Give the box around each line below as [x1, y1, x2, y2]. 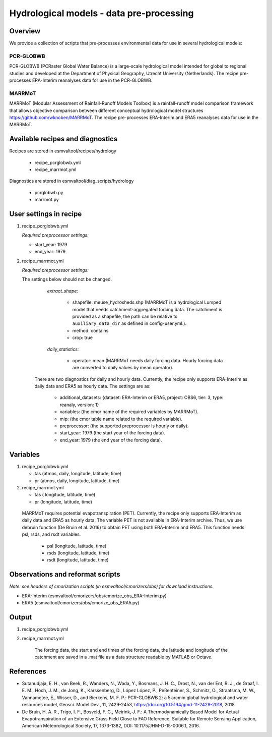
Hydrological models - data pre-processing [9, 8, 194, 19]
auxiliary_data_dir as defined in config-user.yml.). [72, 320, 186, 326]
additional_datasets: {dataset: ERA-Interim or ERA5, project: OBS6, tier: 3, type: [59, 394, 224, 401]
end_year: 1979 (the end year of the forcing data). [59, 437, 162, 443]
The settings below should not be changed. [22, 276, 112, 282]
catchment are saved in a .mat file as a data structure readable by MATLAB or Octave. [34, 654, 213, 660]
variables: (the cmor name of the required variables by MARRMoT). [59, 409, 199, 415]
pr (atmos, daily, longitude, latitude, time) [34, 477, 120, 484]
